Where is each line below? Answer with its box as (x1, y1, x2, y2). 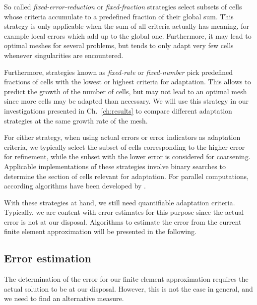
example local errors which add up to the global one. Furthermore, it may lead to (4, 30, 252, 41)
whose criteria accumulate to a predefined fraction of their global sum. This (4, 11, 234, 21)
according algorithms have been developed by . (4, 181, 146, 191)
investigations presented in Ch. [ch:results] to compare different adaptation (4, 105, 232, 116)
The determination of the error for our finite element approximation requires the (4, 274, 249, 284)
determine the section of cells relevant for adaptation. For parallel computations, (4, 171, 249, 181)
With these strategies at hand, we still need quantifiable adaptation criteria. (4, 197, 235, 207)
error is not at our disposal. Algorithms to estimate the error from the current (4, 216, 242, 227)
